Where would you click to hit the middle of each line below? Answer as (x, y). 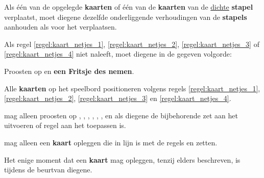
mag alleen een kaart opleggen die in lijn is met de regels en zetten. (111, 142)
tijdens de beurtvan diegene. (48, 170)
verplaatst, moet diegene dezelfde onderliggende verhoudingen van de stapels (126, 17)
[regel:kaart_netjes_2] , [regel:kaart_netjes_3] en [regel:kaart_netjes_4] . (118, 98)
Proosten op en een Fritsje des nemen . (69, 71)
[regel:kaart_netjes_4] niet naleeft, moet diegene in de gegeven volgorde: (118, 54)
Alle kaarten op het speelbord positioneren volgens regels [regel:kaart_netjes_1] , (132, 88)
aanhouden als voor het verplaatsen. (61, 27)
